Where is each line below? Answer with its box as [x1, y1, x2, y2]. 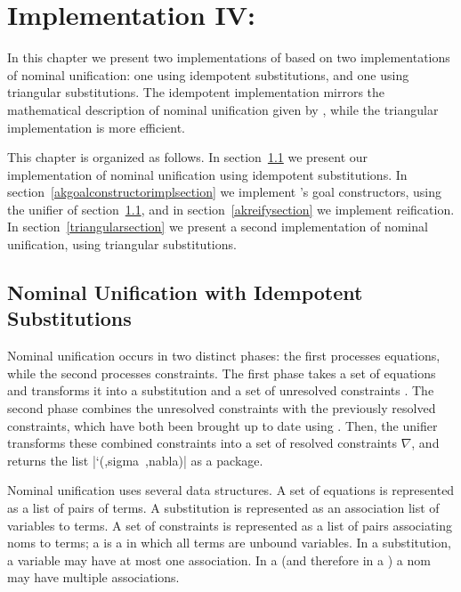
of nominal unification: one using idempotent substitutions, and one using [7, 65, 409, 84]
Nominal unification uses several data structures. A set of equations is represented [7, 481, 455, 499]
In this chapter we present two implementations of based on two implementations [7, 48, 450, 67]
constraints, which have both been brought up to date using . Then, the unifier [7, 416, 438, 434]
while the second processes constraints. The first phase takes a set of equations [7, 363, 436, 382]
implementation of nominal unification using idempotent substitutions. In [7, 165, 408, 183]
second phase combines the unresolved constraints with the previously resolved [7, 399, 436, 418]
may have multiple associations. [7, 568, 180, 587]
